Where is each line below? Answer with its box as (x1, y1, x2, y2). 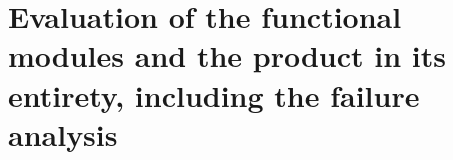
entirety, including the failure (8, 74, 420, 115)
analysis (8, 113, 118, 154)
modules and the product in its (8, 35, 446, 76)
